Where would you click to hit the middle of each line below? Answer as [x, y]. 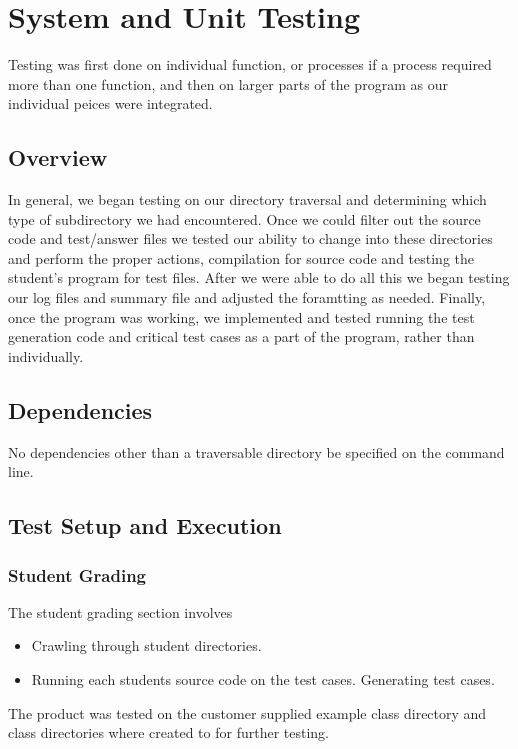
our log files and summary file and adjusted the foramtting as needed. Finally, [247, 297]
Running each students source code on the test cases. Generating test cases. [263, 679]
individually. [46, 355]
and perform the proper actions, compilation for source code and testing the [241, 257]
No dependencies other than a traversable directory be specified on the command [256, 451]
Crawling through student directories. [146, 645]
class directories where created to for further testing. [169, 732]
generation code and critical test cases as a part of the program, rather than [241, 336]
